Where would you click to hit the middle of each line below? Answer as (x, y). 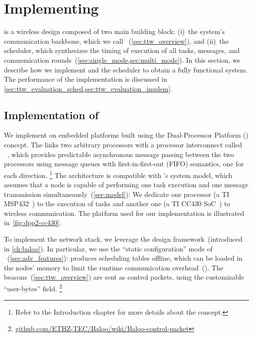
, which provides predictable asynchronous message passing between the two (121, 154)
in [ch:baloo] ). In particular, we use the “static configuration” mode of (108, 248)
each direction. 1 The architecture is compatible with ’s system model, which (118, 174)
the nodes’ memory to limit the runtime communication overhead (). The (114, 267)
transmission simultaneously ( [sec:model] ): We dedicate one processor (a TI (117, 194)
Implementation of (51, 115)
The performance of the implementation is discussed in (86, 79)
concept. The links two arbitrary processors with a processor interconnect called (123, 145)
